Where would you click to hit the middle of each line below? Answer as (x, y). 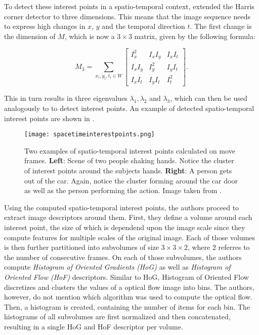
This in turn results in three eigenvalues (66, 98)
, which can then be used (209, 98)
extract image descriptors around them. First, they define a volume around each (128, 217)
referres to (234, 247)
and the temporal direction (143, 26)
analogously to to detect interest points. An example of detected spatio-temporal (129, 108)
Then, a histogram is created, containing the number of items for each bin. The (127, 306)
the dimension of (30, 36)
